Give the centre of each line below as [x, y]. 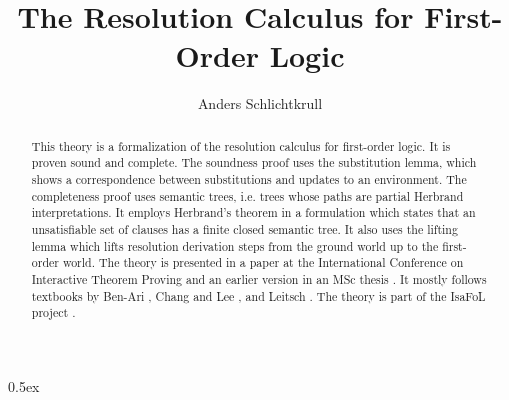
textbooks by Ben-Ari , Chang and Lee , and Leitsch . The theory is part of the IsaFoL [258, 295]
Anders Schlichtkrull [260, 103]
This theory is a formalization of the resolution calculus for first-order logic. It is [241, 145]
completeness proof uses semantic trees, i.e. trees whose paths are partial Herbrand [247, 195]
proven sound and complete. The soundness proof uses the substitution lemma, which [254, 162]
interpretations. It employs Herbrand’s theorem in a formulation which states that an [253, 212]
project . [53, 312]
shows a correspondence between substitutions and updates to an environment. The [249, 179]
